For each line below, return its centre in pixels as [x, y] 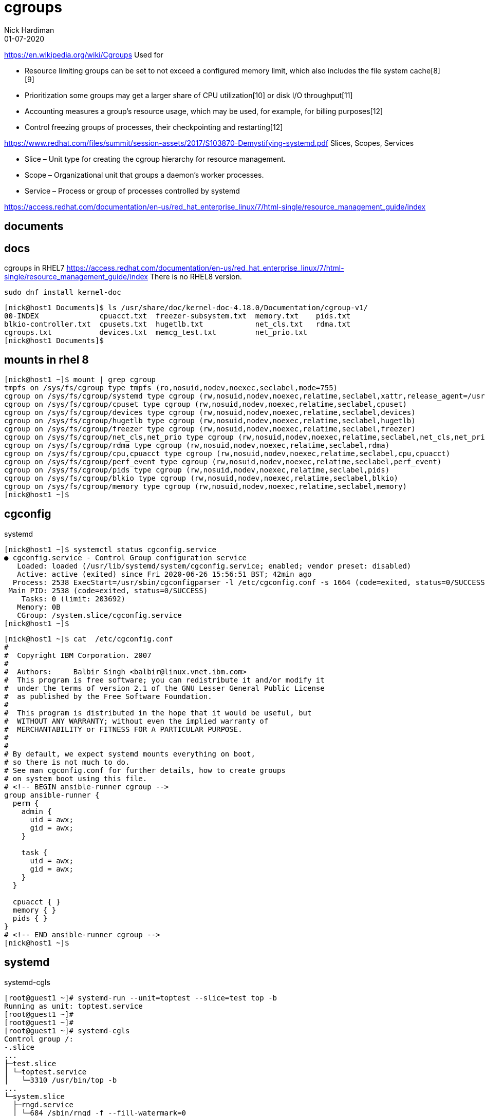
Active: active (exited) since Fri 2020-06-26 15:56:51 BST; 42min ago [164, 574]
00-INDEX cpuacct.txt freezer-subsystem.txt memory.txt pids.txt [178, 316]
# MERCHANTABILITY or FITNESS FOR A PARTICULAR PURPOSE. [123, 729]
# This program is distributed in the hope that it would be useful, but [158, 713]
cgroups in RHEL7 [34, 268]
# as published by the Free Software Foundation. [108, 696]
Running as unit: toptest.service [73, 1006]
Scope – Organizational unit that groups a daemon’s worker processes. [144, 175]
